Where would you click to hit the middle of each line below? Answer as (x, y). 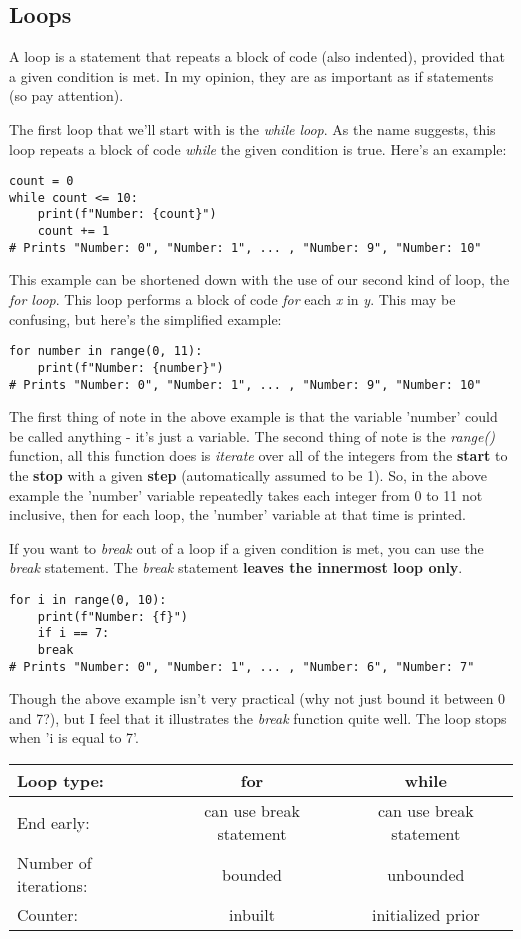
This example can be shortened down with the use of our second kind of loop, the (259, 279)
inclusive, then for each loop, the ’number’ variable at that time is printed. (237, 514)
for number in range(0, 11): (106, 351)
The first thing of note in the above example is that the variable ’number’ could (253, 416)
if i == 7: (73, 633)
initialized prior (425, 915)
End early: (53, 822)
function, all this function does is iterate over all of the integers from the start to (258, 455)
